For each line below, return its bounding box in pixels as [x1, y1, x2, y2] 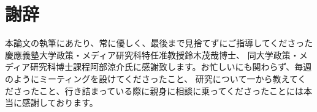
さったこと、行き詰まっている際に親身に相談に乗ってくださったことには [13, 84, 304, 97]
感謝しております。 [21, 96, 98, 109]
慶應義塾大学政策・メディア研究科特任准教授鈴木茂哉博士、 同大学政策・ [5, 48, 299, 61]
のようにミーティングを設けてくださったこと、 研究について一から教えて [5, 72, 298, 85]
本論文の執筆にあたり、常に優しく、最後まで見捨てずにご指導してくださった [5, 37, 313, 49]
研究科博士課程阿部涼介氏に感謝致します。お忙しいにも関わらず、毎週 [30, 60, 312, 73]
